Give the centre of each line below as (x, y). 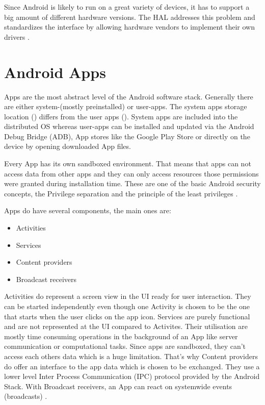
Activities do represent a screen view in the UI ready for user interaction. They (128, 296)
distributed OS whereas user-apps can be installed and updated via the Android (129, 126)
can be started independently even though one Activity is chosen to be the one (127, 306)
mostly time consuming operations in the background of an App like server (121, 336)
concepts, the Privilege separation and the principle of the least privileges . (121, 193)
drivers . (17, 36)
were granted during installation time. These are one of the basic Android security (132, 183)
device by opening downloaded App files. (68, 146)
